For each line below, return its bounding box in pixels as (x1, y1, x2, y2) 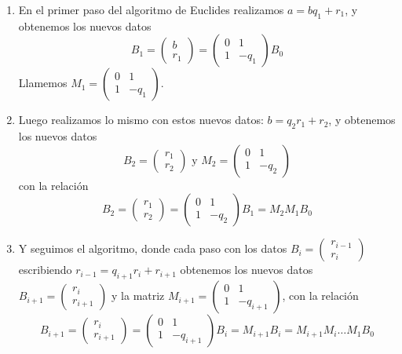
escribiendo (18, 261, 72, 278)
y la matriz (111, 287, 165, 304)
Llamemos (18, 75, 68, 91)
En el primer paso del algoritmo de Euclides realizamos (18, 2, 284, 17)
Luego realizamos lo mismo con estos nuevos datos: (18, 111, 264, 128)
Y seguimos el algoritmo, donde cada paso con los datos (18, 240, 287, 257)
